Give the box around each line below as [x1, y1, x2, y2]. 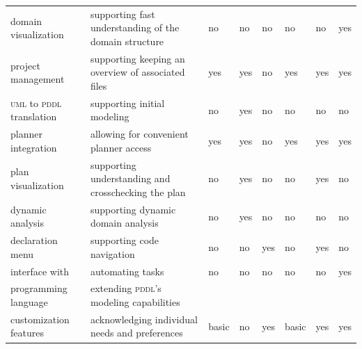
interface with [10, 263, 70, 278]
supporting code [90, 233, 159, 247]
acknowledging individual [90, 311, 198, 326]
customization [10, 311, 70, 326]
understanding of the [90, 20, 180, 35]
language [10, 295, 48, 309]
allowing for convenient [90, 127, 189, 141]
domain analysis [90, 216, 159, 230]
